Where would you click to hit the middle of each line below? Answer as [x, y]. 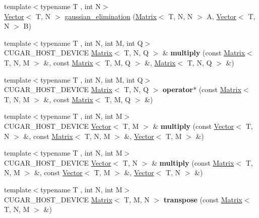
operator [178, 89]
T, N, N [181, 16]
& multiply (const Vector [193, 126]
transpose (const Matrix [203, 199]
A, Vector [222, 16]
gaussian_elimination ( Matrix [111, 16]
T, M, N [137, 199]
